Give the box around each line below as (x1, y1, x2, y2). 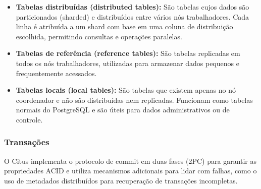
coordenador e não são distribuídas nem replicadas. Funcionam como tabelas (16, 94, 253, 105)
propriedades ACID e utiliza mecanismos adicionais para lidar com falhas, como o (4, 165, 257, 176)
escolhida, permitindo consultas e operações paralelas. (16, 31, 182, 41)
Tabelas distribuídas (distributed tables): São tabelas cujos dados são (16, 2, 249, 12)
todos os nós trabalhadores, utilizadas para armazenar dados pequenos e (16, 57, 239, 68)
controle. (16, 114, 43, 124)
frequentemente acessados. (16, 68, 97, 78)
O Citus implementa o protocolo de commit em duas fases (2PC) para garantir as (4, 155, 257, 166)
